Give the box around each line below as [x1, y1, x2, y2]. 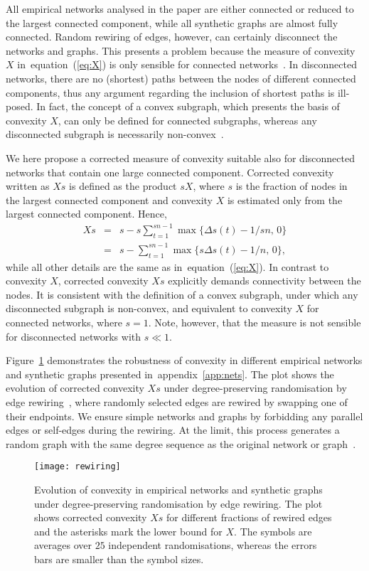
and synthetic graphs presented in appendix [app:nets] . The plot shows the [6, 366, 334, 381]
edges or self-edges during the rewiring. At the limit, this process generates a [6, 422, 340, 437]
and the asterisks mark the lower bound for [34, 523, 223, 538]
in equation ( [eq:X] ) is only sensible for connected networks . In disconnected [17, 57, 357, 72]
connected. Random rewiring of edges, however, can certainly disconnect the [6, 29, 338, 44]
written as [6, 178, 50, 193]
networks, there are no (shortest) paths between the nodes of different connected [6, 70, 356, 85]
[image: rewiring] [34, 461, 121, 472]
